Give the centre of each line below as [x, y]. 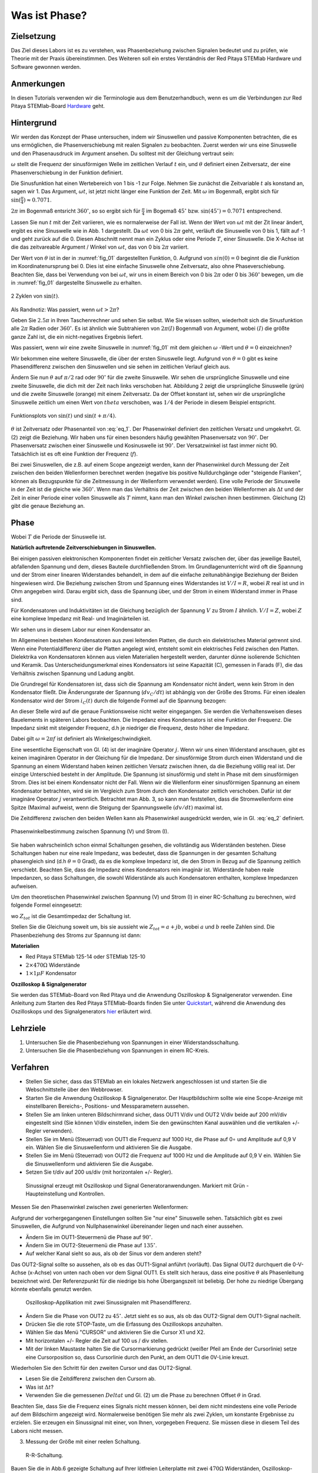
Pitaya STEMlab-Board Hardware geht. [58, 106]
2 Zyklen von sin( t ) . [35, 296]
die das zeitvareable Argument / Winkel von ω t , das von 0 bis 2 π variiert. [100, 247]
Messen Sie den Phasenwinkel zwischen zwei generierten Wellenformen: [100, 1207]
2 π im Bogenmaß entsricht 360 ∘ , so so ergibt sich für [76, 211]
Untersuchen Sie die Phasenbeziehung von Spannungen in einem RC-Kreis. [117, 1051]
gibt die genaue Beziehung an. [48, 506]
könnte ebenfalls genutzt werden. [52, 1289]
